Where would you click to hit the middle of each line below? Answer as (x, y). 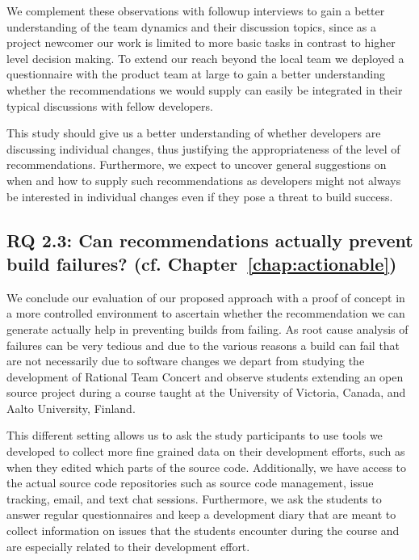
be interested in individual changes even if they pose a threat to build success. (200, 196)
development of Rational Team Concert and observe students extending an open (205, 376)
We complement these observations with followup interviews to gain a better (196, 11)
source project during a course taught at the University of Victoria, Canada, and (206, 392)
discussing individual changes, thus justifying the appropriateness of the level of (203, 148)
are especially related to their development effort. (128, 546)
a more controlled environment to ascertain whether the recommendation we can (206, 313)
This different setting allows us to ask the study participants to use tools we (195, 435)
